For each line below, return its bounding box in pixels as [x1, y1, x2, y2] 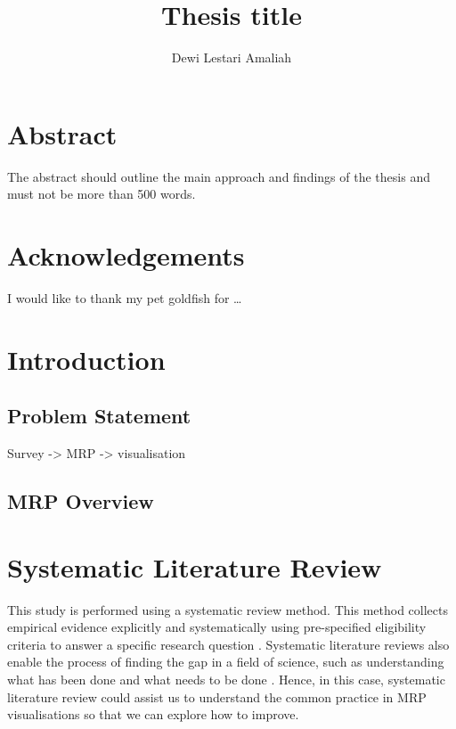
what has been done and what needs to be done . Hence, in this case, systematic [7, 670, 445, 689]
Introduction [7, 340, 166, 377]
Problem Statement [7, 402, 191, 430]
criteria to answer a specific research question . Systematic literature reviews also [7, 635, 450, 653]
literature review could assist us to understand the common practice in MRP [7, 687, 427, 706]
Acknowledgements [7, 237, 245, 274]
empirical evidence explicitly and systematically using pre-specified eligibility [7, 618, 427, 636]
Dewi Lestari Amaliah [171, 48, 292, 67]
